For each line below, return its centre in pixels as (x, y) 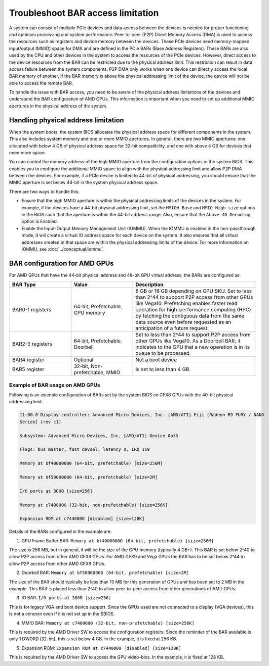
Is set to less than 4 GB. (163, 370)
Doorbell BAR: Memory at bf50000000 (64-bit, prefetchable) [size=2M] (105, 573)
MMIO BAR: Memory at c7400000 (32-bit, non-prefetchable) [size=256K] (108, 623)
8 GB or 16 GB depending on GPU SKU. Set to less (193, 291)
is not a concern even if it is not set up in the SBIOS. (62, 614)
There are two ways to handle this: (44, 191)
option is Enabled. (40, 221)
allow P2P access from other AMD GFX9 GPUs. (57, 564)
